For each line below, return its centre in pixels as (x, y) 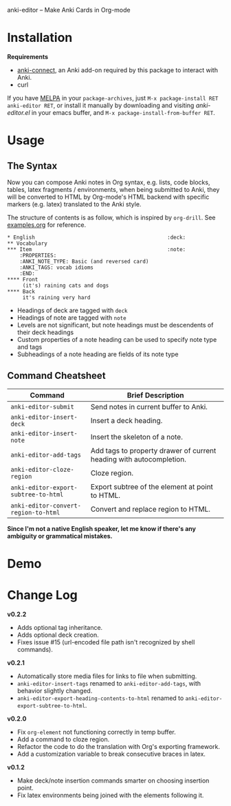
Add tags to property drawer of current (153, 450)
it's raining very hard (56, 297)
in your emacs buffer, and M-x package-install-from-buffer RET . (123, 112)
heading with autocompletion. (139, 459)
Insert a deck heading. (126, 420)
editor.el (19, 112)
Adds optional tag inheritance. (60, 627)
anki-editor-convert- (46, 505)
